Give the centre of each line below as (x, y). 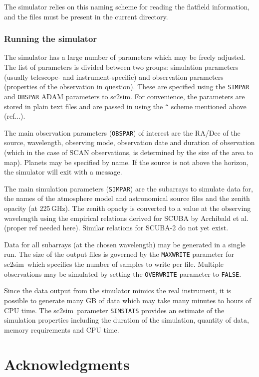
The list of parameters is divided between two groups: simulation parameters (121, 67)
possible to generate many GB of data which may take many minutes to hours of (128, 300)
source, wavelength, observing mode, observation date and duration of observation (129, 142)
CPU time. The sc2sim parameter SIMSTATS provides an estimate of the (114, 310)
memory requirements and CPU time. (62, 329)
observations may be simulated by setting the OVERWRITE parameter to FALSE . (123, 274)
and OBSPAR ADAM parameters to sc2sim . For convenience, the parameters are (125, 96)
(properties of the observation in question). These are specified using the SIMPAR (127, 87)
